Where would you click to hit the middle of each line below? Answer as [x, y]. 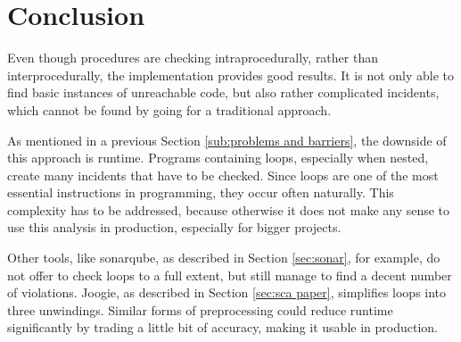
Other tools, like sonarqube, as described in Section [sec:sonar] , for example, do [224, 258]
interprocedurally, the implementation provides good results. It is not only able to [231, 75]
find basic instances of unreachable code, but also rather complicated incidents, [223, 92]
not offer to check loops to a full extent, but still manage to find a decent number [230, 275]
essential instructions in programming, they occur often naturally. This [201, 192]
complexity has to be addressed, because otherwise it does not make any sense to [229, 209]
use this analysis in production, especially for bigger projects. [174, 227]
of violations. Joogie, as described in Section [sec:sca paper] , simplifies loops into [227, 292]
